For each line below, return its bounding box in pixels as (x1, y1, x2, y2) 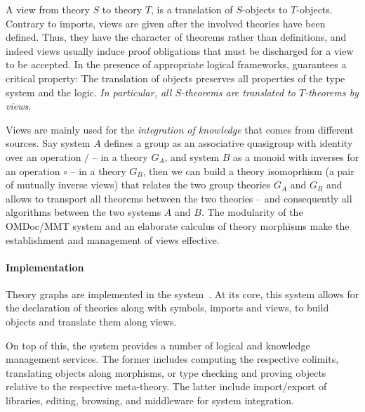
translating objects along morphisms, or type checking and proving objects (6, 365, 326, 380)
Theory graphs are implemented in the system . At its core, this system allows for (6, 286, 359, 301)
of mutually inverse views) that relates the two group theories (6, 177, 271, 192)
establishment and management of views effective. (6, 232, 220, 247)
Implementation (6, 259, 84, 274)
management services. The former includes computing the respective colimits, (6, 352, 339, 366)
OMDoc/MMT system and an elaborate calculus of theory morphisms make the (6, 218, 350, 233)
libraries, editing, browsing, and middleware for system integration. (6, 393, 294, 408)
